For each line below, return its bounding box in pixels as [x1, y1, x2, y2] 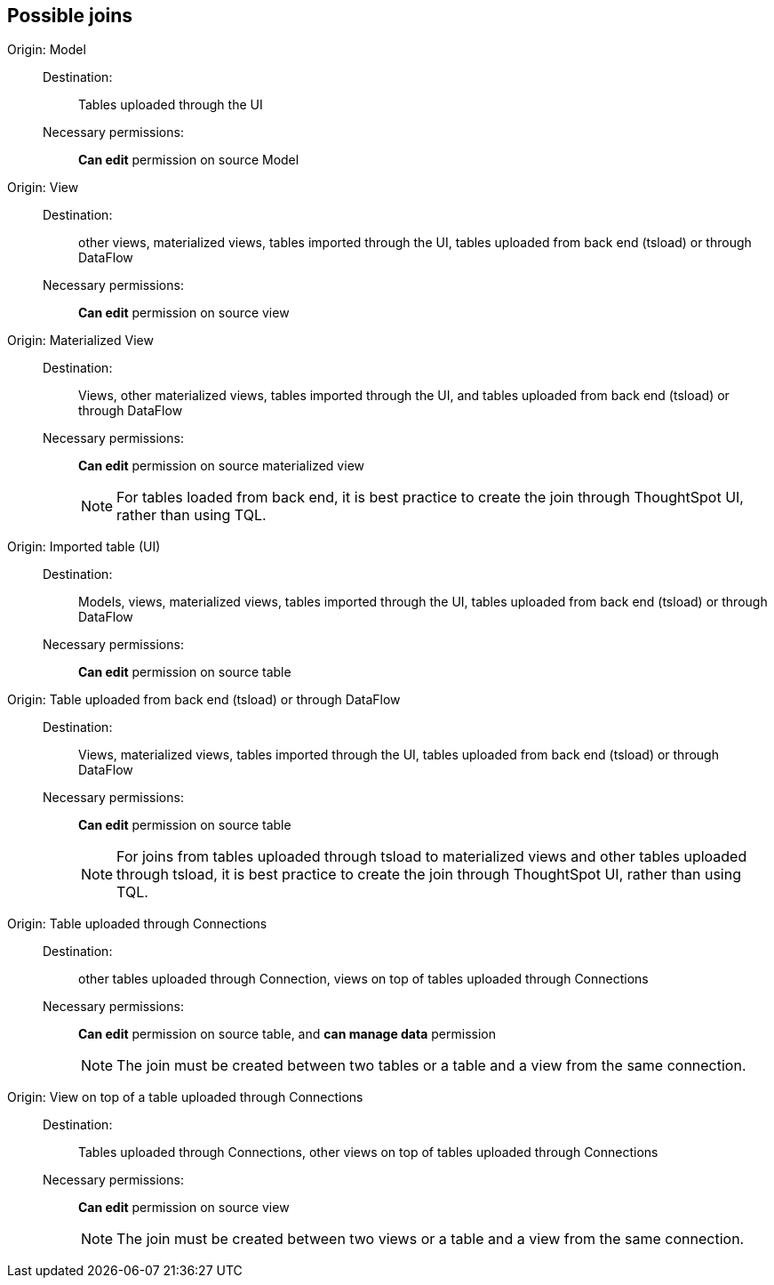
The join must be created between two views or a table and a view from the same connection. [116, 1230, 745, 1249]
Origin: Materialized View [7, 333, 154, 349]
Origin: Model [7, 42, 86, 58]
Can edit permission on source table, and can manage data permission [78, 1026, 496, 1042]
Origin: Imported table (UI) [7, 539, 161, 555]
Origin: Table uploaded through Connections [7, 916, 267, 932]
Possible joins [7, 4, 133, 27]
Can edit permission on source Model [78, 152, 299, 168]
